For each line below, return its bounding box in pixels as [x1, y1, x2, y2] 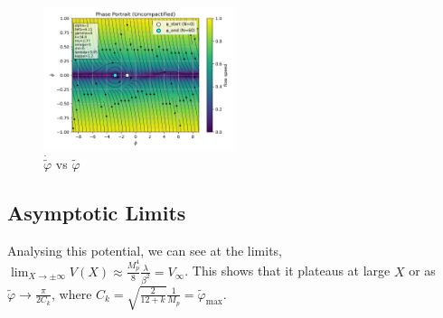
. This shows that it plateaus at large [184, 261, 391, 280]
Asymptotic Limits [7, 199, 186, 227]
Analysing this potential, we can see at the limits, [7, 240, 283, 259]
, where [52, 284, 92, 303]
